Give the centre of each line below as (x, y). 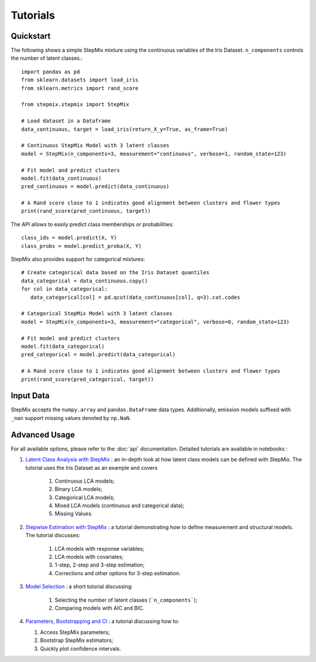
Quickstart (31, 36)
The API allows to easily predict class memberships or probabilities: (92, 224)
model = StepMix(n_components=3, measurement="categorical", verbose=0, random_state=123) (155, 322)
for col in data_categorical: (65, 289)
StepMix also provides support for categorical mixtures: (78, 259)
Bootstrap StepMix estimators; (77, 640)
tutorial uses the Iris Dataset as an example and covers (92, 468)
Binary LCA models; (78, 489)
